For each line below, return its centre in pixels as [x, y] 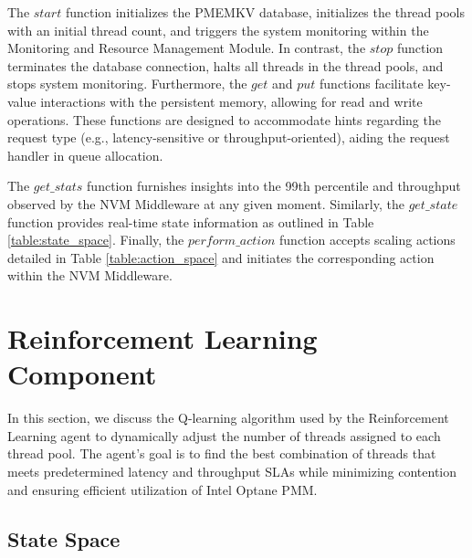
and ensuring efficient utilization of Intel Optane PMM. [163, 489]
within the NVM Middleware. [90, 275]
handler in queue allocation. [85, 155]
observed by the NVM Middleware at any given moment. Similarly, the [206, 203]
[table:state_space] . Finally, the [96, 240]
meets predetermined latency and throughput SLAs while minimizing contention [232, 471]
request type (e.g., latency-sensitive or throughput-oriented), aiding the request [229, 137]
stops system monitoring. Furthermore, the [127, 84]
